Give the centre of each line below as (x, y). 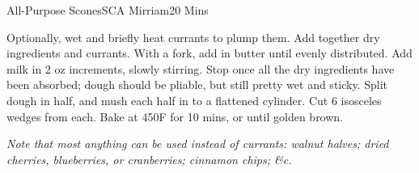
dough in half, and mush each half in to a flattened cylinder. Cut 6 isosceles (194, 100)
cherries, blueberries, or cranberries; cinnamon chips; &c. (149, 159)
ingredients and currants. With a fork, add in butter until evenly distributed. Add (209, 53)
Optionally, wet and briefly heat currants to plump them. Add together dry (193, 37)
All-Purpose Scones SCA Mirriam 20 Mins (108, 10)
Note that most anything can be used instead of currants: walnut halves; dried (198, 143)
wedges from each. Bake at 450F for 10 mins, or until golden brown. (175, 116)
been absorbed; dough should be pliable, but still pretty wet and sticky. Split (197, 84)
